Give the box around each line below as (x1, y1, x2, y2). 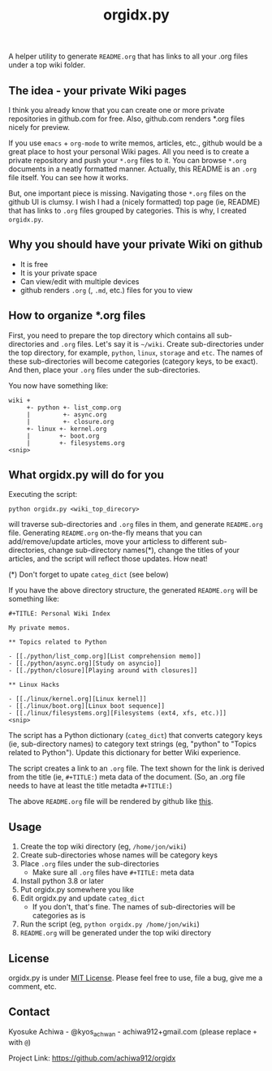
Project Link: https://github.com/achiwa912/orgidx (8, 1053, 176, 1063)
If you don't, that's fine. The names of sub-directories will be (32, 902, 235, 912)
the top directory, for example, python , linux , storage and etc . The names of (8, 348, 263, 357)
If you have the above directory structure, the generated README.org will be (8, 585, 258, 595)
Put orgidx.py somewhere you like (19, 885, 134, 895)
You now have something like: (8, 380, 109, 391)
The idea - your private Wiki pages (8, 84, 187, 97)
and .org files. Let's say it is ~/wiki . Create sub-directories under (45, 339, 265, 348)
